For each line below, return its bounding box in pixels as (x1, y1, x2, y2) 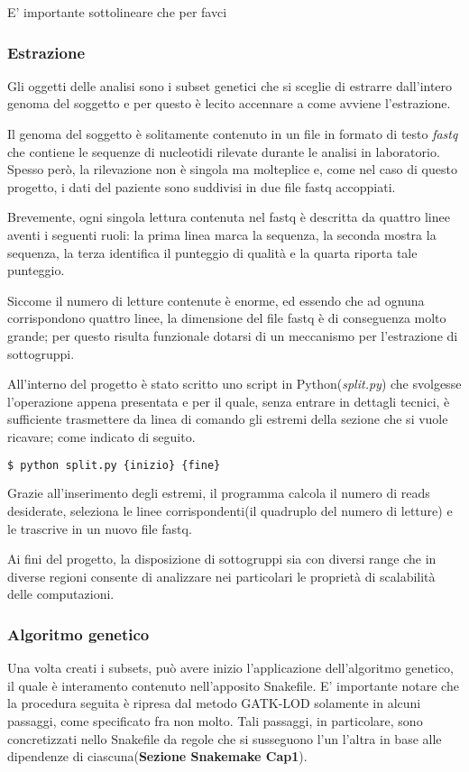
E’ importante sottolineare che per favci (7, 3, 227, 21)
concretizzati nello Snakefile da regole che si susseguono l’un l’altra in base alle (7, 729, 442, 748)
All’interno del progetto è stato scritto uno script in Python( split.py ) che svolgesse (7, 374, 462, 393)
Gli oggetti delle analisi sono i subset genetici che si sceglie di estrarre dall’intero (7, 76, 453, 95)
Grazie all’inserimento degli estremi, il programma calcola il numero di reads (7, 483, 430, 502)
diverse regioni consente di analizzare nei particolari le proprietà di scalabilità (7, 566, 436, 585)
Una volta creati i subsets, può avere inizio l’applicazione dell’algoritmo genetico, (7, 658, 455, 677)
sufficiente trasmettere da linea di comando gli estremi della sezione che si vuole (7, 409, 448, 428)
